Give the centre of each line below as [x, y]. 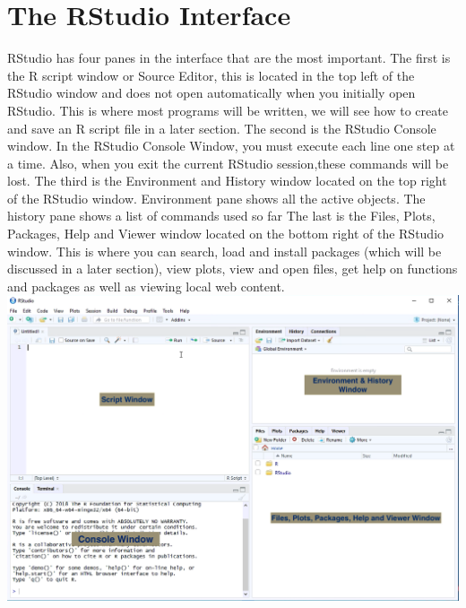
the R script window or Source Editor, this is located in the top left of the [211, 75]
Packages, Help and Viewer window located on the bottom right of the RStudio [226, 234]
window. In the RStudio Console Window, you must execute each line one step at [231, 146]
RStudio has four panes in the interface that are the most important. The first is [229, 58]
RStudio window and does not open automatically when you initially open [211, 93]
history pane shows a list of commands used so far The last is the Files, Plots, [221, 216]
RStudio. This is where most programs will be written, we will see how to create [228, 110]
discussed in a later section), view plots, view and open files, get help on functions [233, 269]
